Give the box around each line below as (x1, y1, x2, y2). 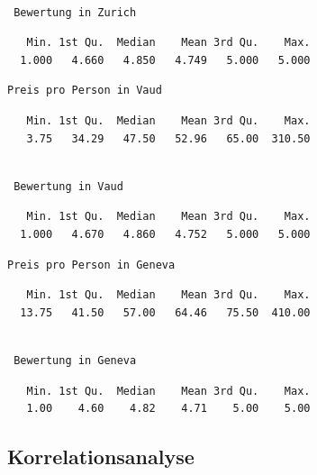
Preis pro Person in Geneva (7, 258, 176, 271)
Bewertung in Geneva (14, 353, 137, 367)
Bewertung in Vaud (14, 179, 123, 193)
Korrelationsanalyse (7, 443, 195, 470)
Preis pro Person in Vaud (7, 84, 162, 97)
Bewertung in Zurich (14, 5, 137, 19)
